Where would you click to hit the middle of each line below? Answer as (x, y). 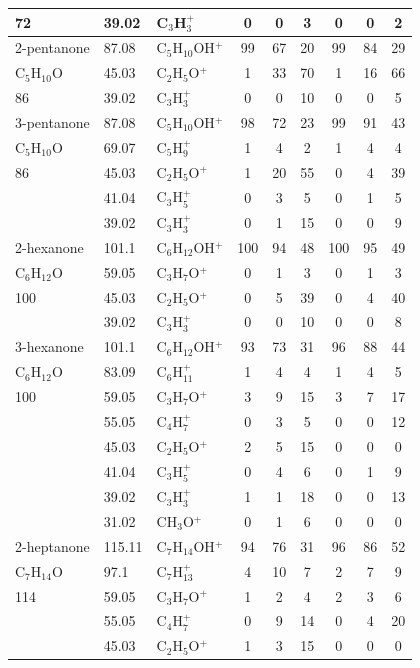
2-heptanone (52, 545)
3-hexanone (49, 346)
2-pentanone (52, 47)
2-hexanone (49, 246)
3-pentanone (52, 121)
